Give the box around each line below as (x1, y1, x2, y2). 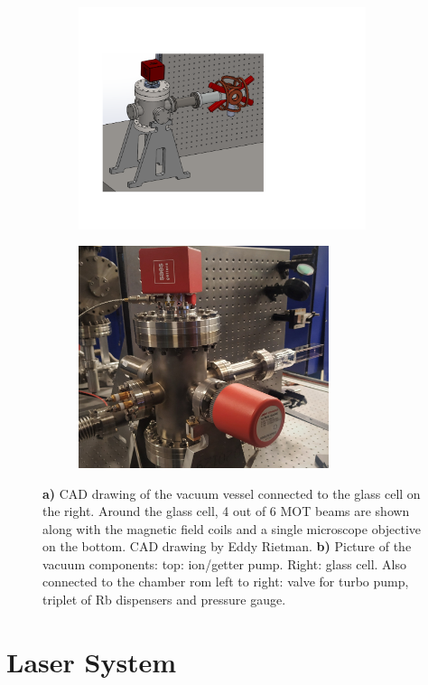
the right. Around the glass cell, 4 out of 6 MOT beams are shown (42, 502, 410, 521)
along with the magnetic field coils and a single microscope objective (42, 519, 422, 538)
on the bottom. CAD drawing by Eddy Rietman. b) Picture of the (42, 537, 412, 556)
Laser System (6, 643, 177, 680)
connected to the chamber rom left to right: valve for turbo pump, (42, 572, 409, 591)
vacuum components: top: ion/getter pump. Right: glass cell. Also (42, 554, 407, 573)
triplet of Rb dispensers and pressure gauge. (42, 590, 286, 609)
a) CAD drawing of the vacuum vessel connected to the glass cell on (42, 483, 421, 502)
